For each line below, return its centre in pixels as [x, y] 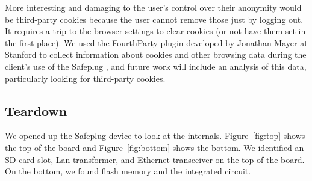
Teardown [36, 110]
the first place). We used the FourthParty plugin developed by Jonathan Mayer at [156, 42]
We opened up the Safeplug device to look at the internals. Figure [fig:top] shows [155, 136]
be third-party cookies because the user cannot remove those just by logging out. [154, 19]
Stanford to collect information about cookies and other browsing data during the [156, 54]
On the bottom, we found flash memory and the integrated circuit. [128, 171]
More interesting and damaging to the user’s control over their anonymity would [153, 7]
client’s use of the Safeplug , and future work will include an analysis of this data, [156, 66]
